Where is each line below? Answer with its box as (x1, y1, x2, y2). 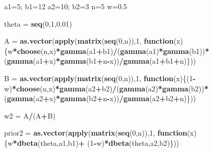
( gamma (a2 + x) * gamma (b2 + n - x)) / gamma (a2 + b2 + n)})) (4, 93, 196, 104)
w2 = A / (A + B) (4, 110, 56, 121)
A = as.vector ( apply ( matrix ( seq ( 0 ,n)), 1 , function (4, 35, 174, 46)
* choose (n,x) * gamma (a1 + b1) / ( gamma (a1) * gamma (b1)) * (13, 45, 209, 56)
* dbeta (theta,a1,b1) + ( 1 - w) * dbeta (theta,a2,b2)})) (13, 137, 180, 148)
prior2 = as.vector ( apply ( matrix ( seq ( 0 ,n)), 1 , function (4, 127, 187, 138)
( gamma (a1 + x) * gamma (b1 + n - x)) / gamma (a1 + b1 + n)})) (4, 55, 196, 66)
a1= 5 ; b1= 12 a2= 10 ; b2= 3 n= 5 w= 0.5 (4, 1, 127, 11)
